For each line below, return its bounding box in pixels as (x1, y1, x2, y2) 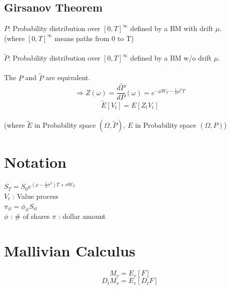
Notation (4, 152, 66, 172)
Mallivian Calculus (4, 240, 135, 261)
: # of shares (10, 211, 50, 221)
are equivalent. (45, 72, 90, 83)
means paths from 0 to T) (54, 33, 134, 43)
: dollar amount (58, 211, 106, 221)
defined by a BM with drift (130, 23, 213, 34)
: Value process (12, 191, 58, 201)
